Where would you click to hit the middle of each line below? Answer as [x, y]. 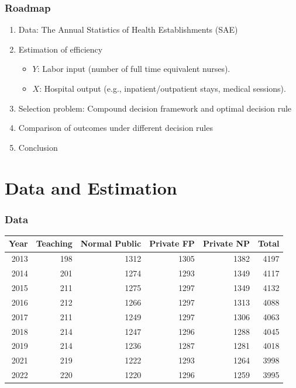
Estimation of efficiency [61, 49]
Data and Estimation [91, 187]
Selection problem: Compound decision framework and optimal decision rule [155, 108]
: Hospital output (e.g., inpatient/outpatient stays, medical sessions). [163, 88]
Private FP [172, 243]
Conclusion [38, 147]
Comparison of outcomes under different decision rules [116, 128]
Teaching [54, 243]
